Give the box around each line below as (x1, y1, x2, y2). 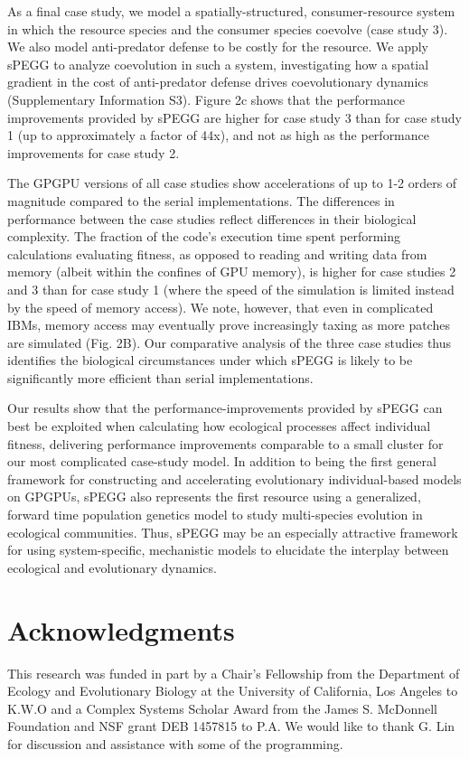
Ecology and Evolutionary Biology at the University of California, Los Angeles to (7, 681, 458, 700)
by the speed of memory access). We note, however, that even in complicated (7, 297, 434, 316)
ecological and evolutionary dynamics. (7, 558, 217, 576)
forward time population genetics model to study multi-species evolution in (7, 505, 423, 524)
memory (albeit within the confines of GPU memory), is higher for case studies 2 (7, 262, 456, 281)
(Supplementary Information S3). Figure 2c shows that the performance (7, 89, 406, 108)
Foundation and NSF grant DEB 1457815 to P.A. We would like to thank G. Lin (7, 717, 455, 736)
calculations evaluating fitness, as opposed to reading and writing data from (7, 244, 427, 263)
